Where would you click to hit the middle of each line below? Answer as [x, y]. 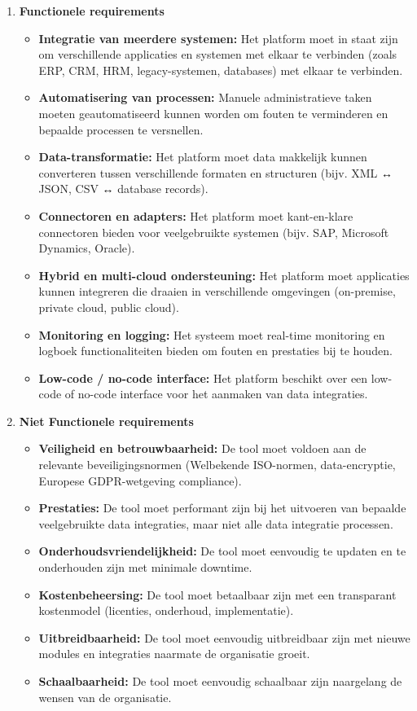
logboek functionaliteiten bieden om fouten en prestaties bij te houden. [215, 351]
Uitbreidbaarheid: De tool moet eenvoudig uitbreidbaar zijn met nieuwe [224, 637]
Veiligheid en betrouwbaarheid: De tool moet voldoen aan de [202, 448]
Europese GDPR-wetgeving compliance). [140, 480]
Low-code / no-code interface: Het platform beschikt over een [203, 377]
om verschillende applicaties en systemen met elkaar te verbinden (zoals [218, 54]
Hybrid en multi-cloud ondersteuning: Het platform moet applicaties [224, 275]
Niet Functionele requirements [106, 421]
